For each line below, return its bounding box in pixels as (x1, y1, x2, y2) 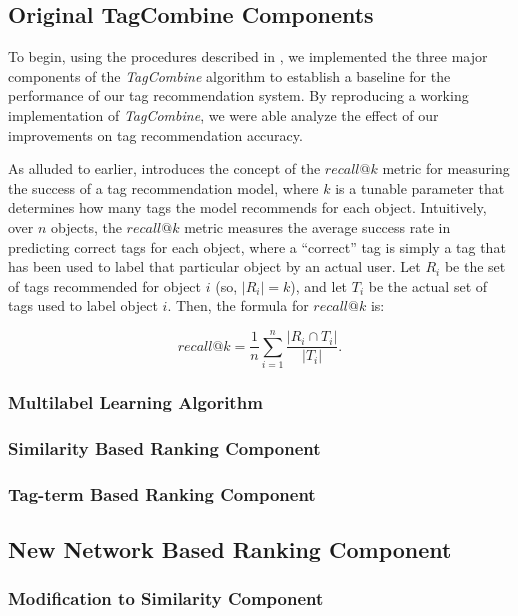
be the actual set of (368, 275, 488, 296)
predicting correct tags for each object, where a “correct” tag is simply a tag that (8, 236, 506, 257)
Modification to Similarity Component (8, 586, 324, 611)
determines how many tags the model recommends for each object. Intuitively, (8, 197, 487, 218)
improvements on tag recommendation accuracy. (8, 124, 303, 145)
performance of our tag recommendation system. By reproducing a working (8, 85, 469, 106)
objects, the (51, 216, 122, 237)
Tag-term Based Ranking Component (8, 481, 316, 506)
